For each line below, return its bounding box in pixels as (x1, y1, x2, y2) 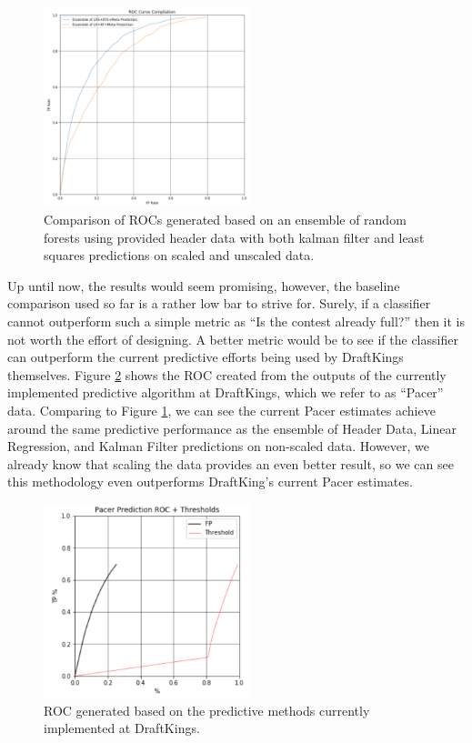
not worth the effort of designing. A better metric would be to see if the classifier (7, 329, 458, 348)
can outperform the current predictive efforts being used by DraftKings (7, 347, 404, 366)
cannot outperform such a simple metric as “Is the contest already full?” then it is (7, 312, 466, 331)
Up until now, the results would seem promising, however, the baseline (7, 276, 400, 295)
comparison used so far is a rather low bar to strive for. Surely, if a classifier (7, 294, 431, 313)
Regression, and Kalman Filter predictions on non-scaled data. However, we (7, 437, 430, 456)
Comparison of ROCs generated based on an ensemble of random (44, 210, 407, 229)
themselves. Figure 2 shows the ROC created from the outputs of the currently (7, 365, 447, 384)
